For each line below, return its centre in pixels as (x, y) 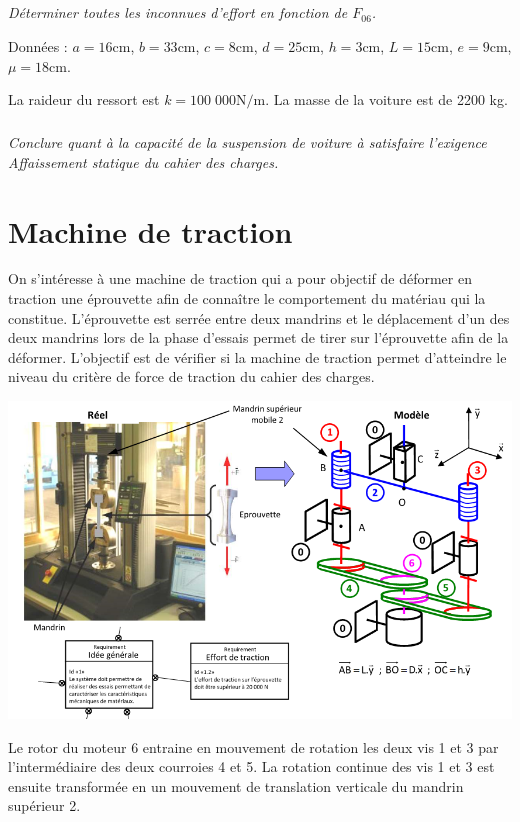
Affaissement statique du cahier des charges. (143, 161)
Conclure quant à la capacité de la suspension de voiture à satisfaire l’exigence (247, 142)
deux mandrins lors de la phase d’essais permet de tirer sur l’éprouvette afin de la (258, 337)
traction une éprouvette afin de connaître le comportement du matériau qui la (247, 298)
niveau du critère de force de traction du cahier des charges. (191, 376)
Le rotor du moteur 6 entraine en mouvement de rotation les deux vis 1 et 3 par (253, 746)
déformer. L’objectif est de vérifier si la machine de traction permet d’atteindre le (257, 356)
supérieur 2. (44, 805)
